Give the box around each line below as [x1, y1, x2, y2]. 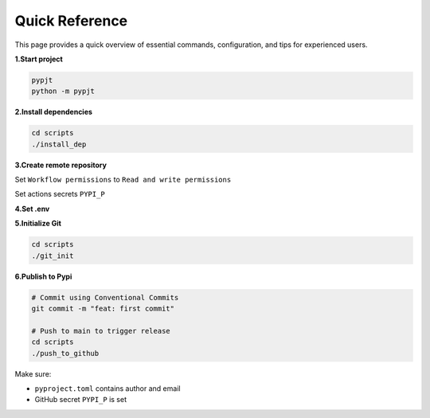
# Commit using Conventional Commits [31, 293, 179, 302]
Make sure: [14, 369, 52, 378]
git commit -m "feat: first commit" [31, 303, 175, 313]
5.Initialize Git [14, 219, 61, 229]
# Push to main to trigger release [31, 326, 170, 335]
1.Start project [14, 54, 63, 64]
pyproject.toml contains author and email [34, 383, 181, 393]
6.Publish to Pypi [14, 272, 72, 281]
